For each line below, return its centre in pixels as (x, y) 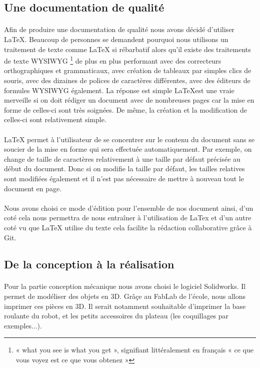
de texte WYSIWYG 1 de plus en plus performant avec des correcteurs (113, 60)
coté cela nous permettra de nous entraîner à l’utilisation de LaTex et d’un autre (128, 218)
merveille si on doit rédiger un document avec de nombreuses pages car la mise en (129, 100)
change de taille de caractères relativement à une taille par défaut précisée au (122, 158)
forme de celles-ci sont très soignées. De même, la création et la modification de (125, 109)
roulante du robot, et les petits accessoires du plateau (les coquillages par (116, 316)
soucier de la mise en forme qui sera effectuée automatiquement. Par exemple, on (128, 149)
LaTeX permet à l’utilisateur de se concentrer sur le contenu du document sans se (129, 139)
